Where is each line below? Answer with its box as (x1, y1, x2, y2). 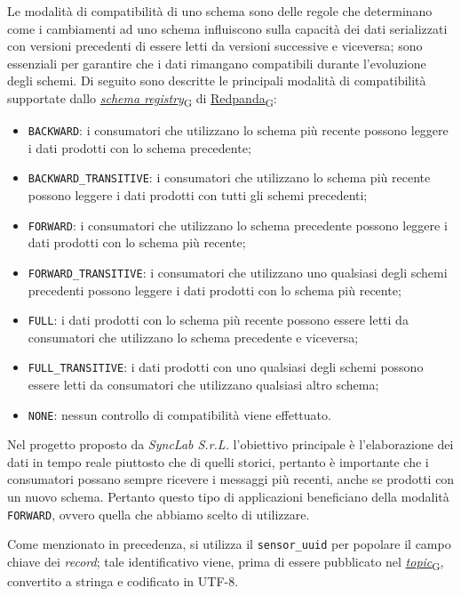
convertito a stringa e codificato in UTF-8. (7, 572, 239, 591)
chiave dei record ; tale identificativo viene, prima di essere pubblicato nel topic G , (7, 552, 444, 573)
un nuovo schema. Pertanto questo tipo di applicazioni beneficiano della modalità (7, 487, 449, 506)
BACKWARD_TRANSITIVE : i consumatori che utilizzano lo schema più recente (28, 168, 431, 187)
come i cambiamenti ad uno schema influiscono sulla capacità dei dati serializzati (7, 19, 448, 37)
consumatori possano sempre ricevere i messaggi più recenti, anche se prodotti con (7, 470, 455, 488)
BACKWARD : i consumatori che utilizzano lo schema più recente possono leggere (28, 121, 449, 140)
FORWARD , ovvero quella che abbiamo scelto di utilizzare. (7, 504, 310, 523)
